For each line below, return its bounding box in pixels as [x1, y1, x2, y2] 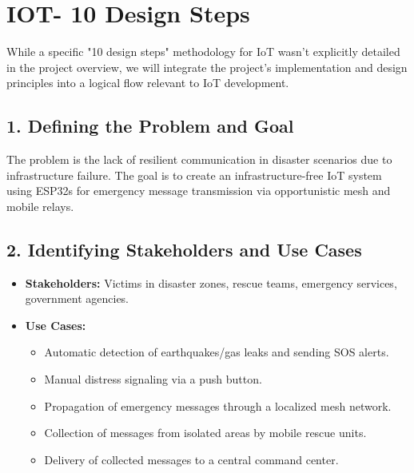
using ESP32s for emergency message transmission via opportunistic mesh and [6, 182, 391, 199]
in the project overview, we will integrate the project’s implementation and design [6, 58, 408, 75]
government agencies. [25, 290, 129, 307]
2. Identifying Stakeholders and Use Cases [6, 236, 362, 261]
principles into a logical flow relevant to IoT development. [6, 74, 289, 91]
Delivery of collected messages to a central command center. [44, 451, 339, 467]
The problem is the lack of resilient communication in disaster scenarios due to [6, 151, 392, 168]
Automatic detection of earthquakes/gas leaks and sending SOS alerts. [44, 344, 389, 360]
